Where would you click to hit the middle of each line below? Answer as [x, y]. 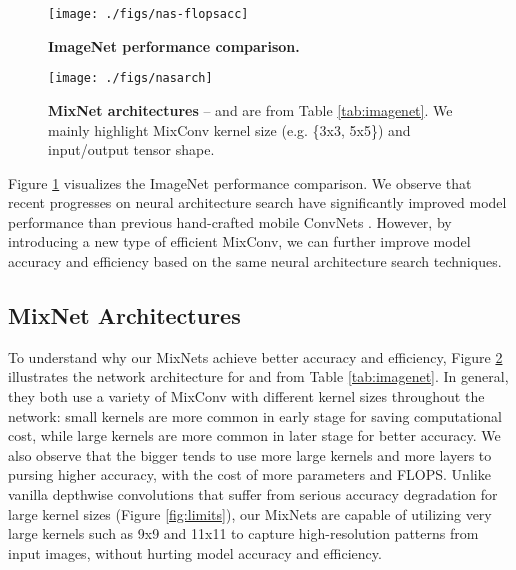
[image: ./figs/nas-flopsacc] [148, 14]
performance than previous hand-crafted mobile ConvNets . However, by [230, 221]
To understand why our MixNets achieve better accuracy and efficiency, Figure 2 [255, 356]
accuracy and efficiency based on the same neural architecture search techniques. [255, 261]
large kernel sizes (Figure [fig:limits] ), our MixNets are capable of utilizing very [250, 513]
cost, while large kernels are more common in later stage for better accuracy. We [254, 435]
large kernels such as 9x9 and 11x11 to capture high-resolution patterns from [243, 533]
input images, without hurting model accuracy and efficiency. [195, 552]
